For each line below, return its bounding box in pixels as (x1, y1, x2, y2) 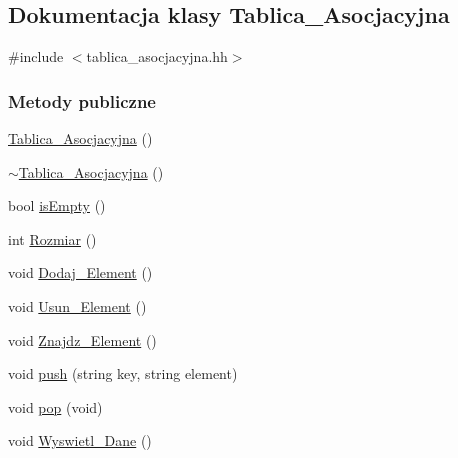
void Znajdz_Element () (8, 329, 157, 350)
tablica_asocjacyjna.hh (86, 46, 228, 67)
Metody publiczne (8, 88, 156, 113)
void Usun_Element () (8, 295, 147, 316)
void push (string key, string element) (8, 363, 238, 384)
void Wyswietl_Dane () (8, 430, 152, 451)
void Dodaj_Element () (8, 262, 153, 283)
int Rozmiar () (8, 228, 97, 249)
